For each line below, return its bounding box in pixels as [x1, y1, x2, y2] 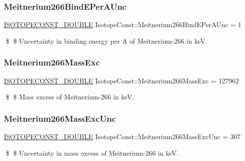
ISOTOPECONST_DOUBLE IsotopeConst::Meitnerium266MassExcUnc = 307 [4, 131, 241, 142]
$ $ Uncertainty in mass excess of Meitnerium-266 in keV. [5, 147, 179, 158]
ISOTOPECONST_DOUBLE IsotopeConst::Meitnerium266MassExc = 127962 [4, 75, 239, 85]
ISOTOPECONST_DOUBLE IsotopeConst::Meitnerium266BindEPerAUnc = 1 [4, 19, 242, 30]
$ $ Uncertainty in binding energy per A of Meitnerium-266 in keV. [5, 35, 207, 46]
